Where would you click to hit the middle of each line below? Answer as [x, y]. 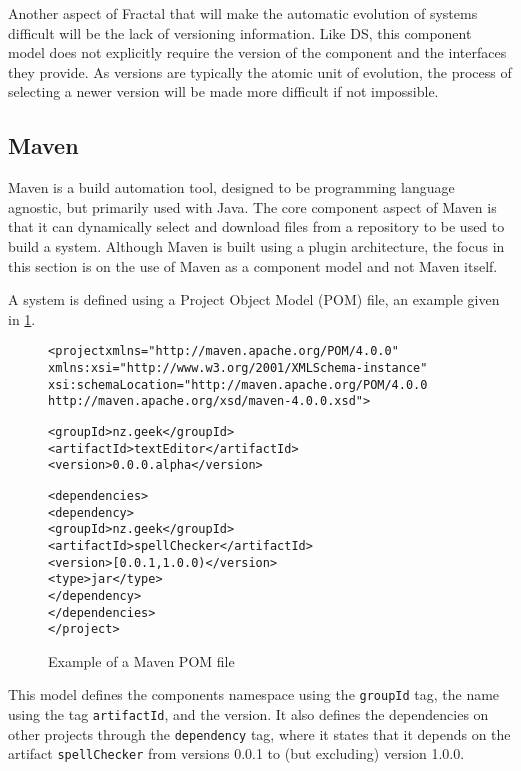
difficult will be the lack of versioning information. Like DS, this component [240, 32]
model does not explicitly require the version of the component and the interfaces [257, 52]
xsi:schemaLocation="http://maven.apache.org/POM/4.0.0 [238, 384]
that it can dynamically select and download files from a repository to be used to [256, 226]
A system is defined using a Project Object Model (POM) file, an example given [254, 299]
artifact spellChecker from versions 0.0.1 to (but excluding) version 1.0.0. [236, 753]
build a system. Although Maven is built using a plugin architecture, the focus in [256, 245]
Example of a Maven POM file [141, 660]
